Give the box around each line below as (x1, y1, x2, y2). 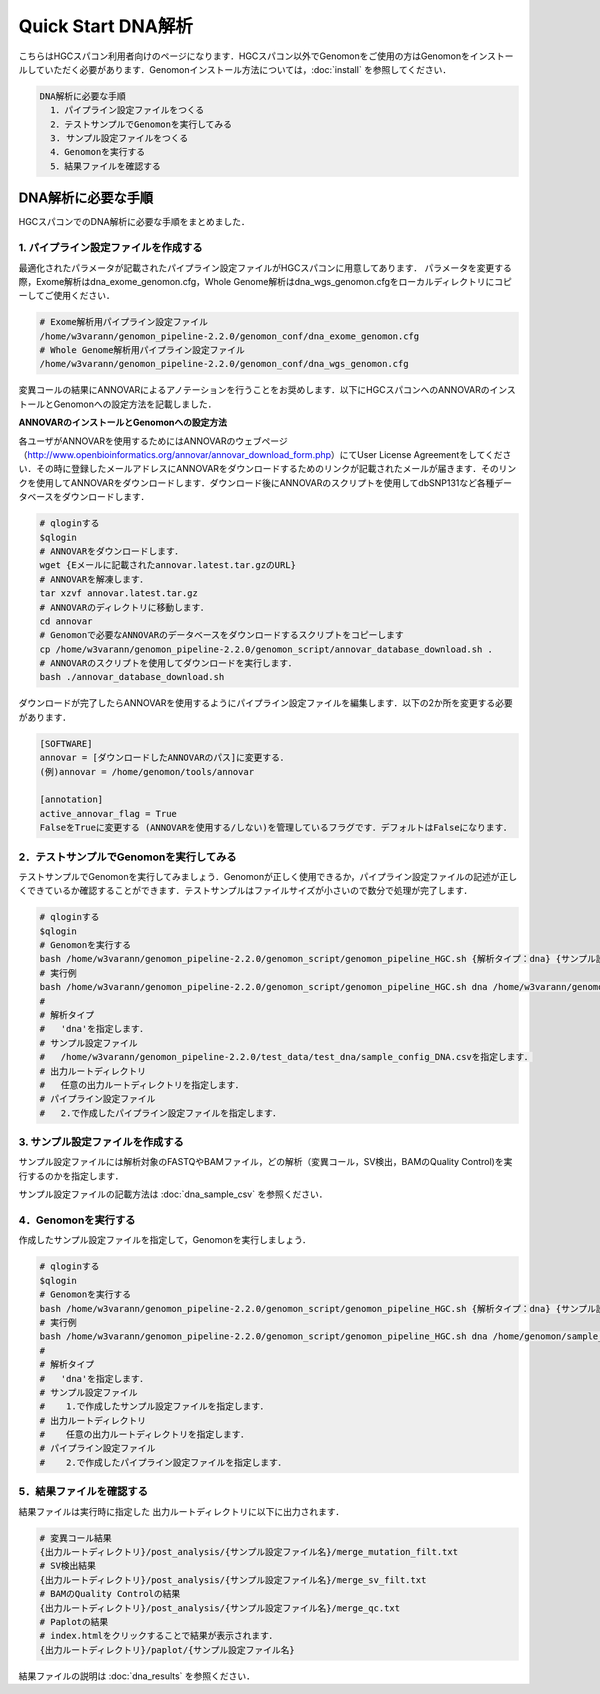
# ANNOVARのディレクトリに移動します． (39, 601, 209, 613)
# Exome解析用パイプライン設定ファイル (39, 316, 209, 328)
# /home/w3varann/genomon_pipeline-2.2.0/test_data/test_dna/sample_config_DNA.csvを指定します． (39, 1051, 534, 1063)
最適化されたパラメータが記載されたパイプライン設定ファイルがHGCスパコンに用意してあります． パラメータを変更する (18, 261, 512, 274)
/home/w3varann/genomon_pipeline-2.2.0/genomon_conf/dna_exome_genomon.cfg (39, 330, 420, 342)
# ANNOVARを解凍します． (39, 573, 149, 585)
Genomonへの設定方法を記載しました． (53, 398, 217, 410)
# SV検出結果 (39, 1560, 97, 1572)
